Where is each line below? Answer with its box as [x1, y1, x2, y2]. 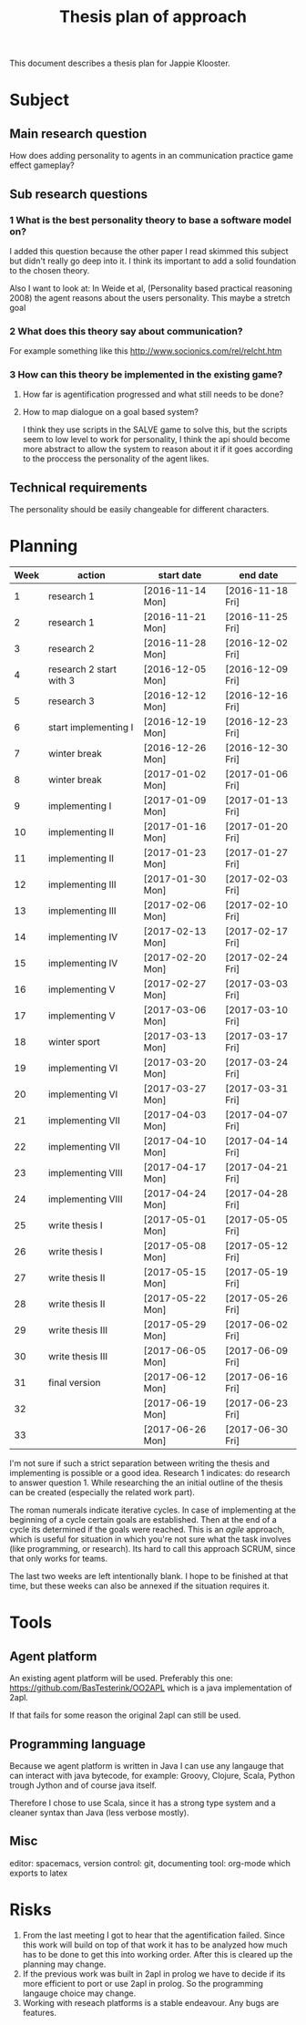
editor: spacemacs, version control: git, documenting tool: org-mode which [9, 1857, 291, 1868]
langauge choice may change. [22, 1988, 137, 1999]
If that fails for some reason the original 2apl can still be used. [9, 1710, 241, 1720]
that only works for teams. [9, 1553, 107, 1565]
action [76, 569, 107, 582]
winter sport [48, 1036, 100, 1049]
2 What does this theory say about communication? [9, 325, 243, 337]
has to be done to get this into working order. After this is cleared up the [22, 1948, 293, 1959]
